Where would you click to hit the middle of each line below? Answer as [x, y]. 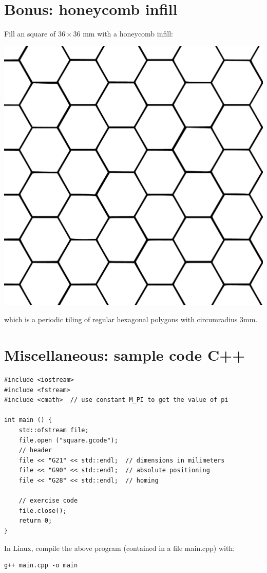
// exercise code [48, 501]
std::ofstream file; [54, 430]
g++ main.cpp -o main [41, 566]
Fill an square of [30, 34]
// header [35, 450]
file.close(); [43, 511]
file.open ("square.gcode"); [68, 440]
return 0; [35, 521]
